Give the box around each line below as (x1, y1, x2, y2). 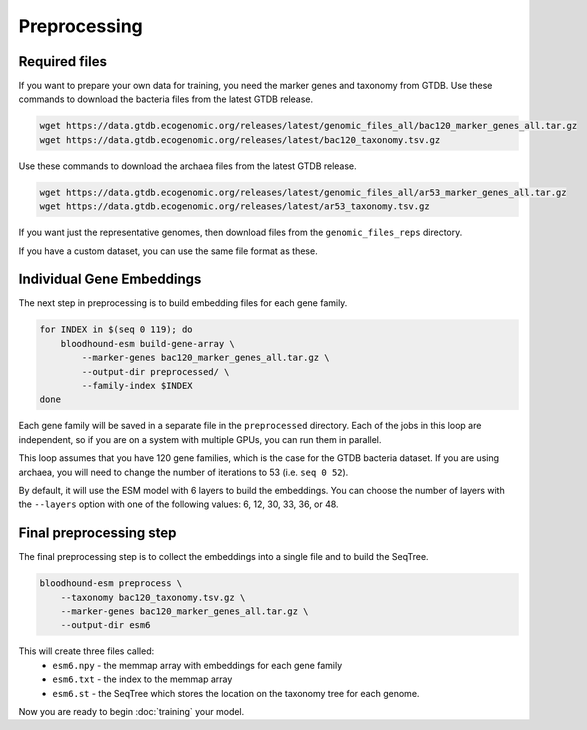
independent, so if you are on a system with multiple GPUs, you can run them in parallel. (18, 433, 382, 445)
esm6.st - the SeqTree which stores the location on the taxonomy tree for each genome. (52, 687, 420, 699)
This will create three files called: (18, 645, 155, 657)
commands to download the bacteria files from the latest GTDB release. (18, 93, 314, 105)
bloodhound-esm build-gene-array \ (60, 338, 235, 349)
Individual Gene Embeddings (18, 271, 202, 288)
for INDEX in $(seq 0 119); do (39, 324, 194, 335)
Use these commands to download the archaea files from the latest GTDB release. (18, 160, 357, 172)
